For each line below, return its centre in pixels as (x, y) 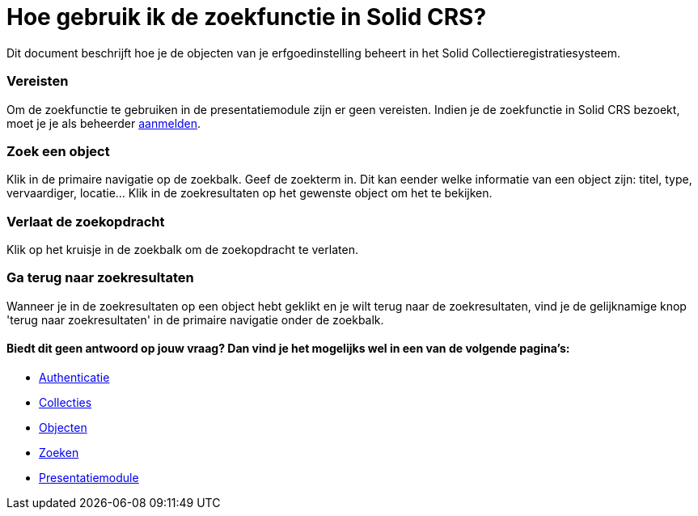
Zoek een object (58, 151)
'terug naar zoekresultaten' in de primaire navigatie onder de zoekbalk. (195, 319)
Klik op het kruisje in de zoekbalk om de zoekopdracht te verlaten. (182, 250)
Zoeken (59, 452)
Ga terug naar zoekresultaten (100, 278)
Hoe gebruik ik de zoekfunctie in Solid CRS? (247, 17)
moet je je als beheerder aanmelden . (104, 123)
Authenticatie (74, 377)
